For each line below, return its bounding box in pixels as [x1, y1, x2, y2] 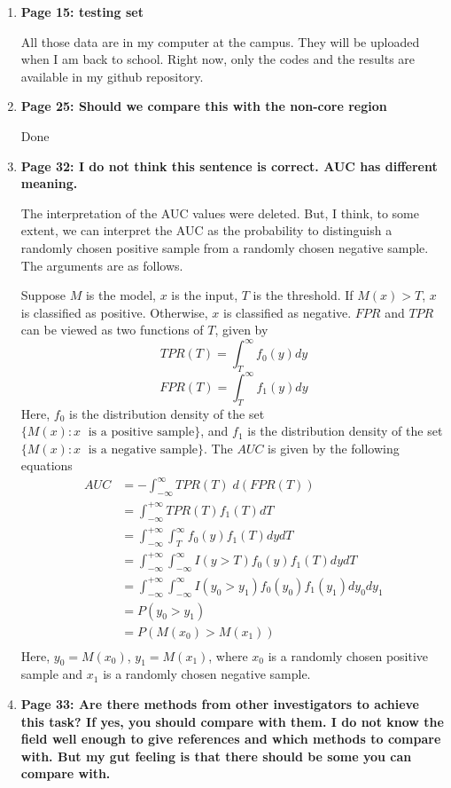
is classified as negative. [223, 303, 352, 321]
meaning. [20, 174, 78, 193]
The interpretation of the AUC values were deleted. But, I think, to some [20, 203, 419, 222]
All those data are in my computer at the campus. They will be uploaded [20, 32, 420, 51]
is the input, [171, 286, 238, 304]
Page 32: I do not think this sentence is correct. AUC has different [20, 156, 438, 175]
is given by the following [268, 438, 400, 457]
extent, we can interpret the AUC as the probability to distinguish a [20, 221, 393, 240]
